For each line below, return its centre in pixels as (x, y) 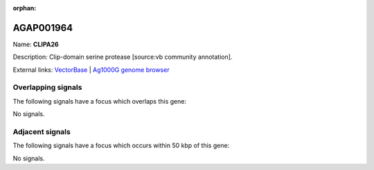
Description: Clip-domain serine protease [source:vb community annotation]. (123, 57)
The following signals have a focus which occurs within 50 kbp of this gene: (121, 146)
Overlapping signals (47, 88)
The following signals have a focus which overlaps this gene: (100, 101)
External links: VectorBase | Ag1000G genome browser (91, 70)
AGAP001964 (43, 28)
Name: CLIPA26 (36, 44)
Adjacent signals (42, 131)
